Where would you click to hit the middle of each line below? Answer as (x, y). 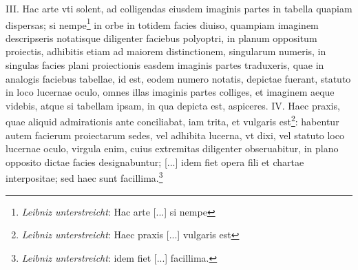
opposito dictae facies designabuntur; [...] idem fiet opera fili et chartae (155, 162)
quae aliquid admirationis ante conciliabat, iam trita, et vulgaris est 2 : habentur (172, 121)
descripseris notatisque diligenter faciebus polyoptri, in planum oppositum (161, 38)
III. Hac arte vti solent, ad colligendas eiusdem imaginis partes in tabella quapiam (179, 8)
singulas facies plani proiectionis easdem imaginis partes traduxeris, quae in (165, 65)
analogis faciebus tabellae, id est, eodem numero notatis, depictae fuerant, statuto (178, 78)
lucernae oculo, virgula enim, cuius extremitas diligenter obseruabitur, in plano (172, 148)
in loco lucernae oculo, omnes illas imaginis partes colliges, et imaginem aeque (170, 92)
